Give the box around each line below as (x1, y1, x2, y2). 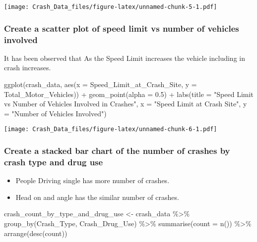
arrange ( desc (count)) (4, 228, 67, 238)
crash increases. (4, 62, 51, 73)
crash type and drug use (4, 155, 103, 168)
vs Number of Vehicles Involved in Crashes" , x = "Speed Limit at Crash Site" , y (4, 98, 247, 109)
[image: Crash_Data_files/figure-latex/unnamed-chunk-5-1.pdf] (4, 3, 217, 10)
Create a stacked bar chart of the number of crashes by (4, 144, 230, 156)
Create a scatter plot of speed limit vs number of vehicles (4, 22, 239, 34)
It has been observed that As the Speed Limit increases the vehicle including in (4, 52, 245, 63)
